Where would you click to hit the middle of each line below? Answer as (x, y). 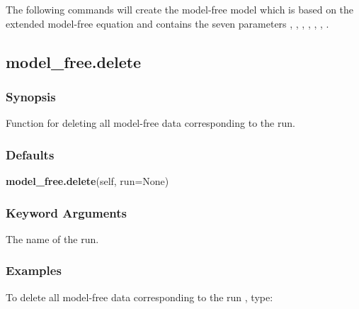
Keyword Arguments (67, 212)
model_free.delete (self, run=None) (87, 181)
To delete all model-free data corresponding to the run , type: (139, 297)
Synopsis (31, 96)
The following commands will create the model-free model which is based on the (180, 9)
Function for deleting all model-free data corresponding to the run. (150, 123)
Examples (34, 270)
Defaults (30, 154)
